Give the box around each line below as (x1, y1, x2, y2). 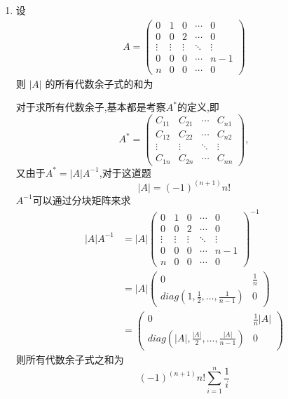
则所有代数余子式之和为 (15, 351, 124, 366)
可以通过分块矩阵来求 (32, 192, 131, 207)
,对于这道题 (99, 165, 151, 180)
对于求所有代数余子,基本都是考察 (15, 100, 166, 114)
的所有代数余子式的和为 (45, 76, 153, 90)
